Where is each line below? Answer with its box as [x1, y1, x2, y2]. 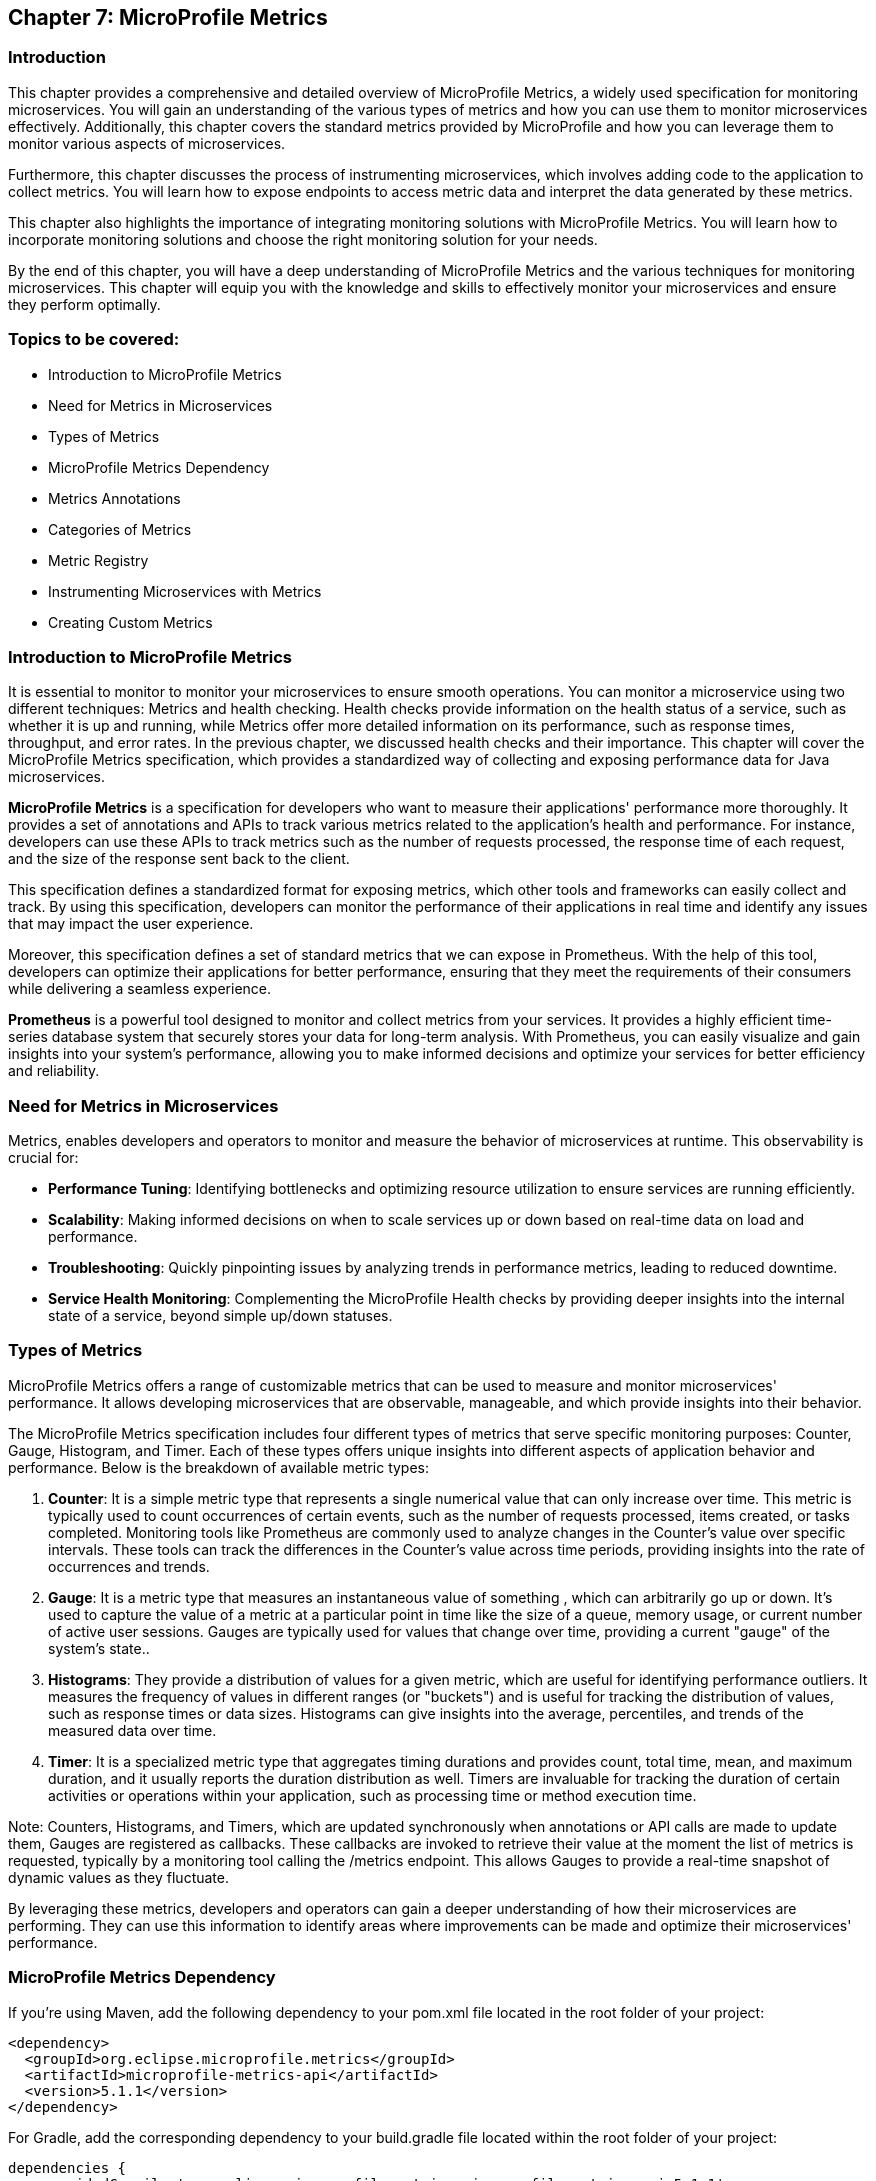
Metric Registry [48, 551, 149, 569]
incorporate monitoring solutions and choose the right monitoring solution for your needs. [8, 230, 598, 248]
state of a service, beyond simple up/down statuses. [48, 1307, 393, 1325]
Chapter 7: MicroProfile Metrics [8, 5, 328, 30]
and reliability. [8, 1062, 100, 1080]
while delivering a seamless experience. [8, 980, 272, 998]
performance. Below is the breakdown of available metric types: [8, 1458, 430, 1476]
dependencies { [8, 2159, 127, 2176]
